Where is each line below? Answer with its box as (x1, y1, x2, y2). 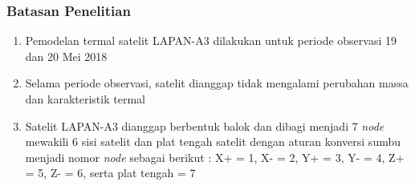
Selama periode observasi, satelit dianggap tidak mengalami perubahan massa (25, 75, 409, 91)
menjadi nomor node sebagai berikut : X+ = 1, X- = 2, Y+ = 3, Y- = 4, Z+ (25, 148, 405, 165)
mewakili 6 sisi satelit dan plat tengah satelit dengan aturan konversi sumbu (25, 133, 401, 150)
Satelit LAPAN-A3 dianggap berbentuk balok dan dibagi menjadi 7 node (25, 117, 384, 134)
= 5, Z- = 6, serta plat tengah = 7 (25, 164, 196, 181)
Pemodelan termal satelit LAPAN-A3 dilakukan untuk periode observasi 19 (25, 32, 397, 49)
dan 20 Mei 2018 (25, 47, 108, 64)
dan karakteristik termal (25, 91, 145, 107)
